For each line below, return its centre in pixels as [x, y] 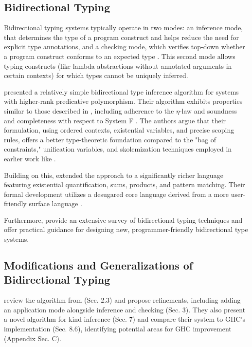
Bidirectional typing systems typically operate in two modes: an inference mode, [123, 28]
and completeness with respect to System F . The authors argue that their [115, 120]
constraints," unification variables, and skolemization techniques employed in [118, 149]
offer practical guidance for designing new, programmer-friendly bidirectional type [126, 229]
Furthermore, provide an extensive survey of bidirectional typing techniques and [123, 220]
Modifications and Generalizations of [99, 265]
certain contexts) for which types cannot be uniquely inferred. [96, 75]
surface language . [55, 203]
